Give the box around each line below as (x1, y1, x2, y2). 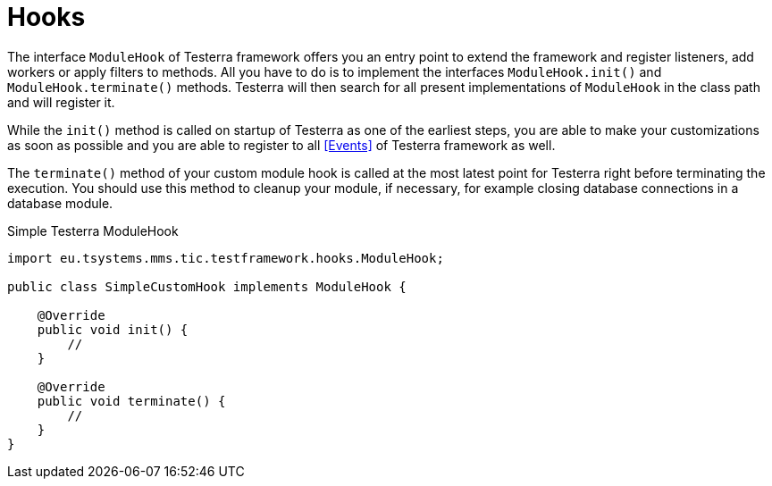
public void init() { (37, 322, 189, 337)
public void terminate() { (37, 393, 226, 408)
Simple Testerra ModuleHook (7, 222, 179, 239)
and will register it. (7, 94, 115, 110)
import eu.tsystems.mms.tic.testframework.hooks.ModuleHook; (7, 250, 444, 265)
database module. (7, 195, 113, 211)
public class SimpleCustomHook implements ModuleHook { (7, 279, 407, 294)
